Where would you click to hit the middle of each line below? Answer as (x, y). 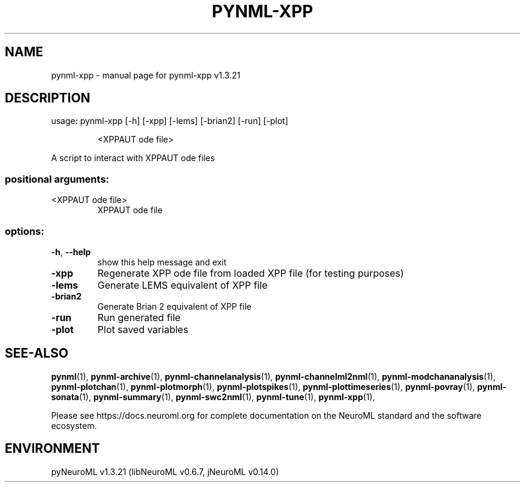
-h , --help (71, 252)
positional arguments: (57, 179)
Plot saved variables (143, 329)
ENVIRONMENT (52, 449)
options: (25, 231)
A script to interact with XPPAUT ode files (133, 158)
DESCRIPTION (48, 98)
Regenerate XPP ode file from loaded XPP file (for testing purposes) (251, 273)
